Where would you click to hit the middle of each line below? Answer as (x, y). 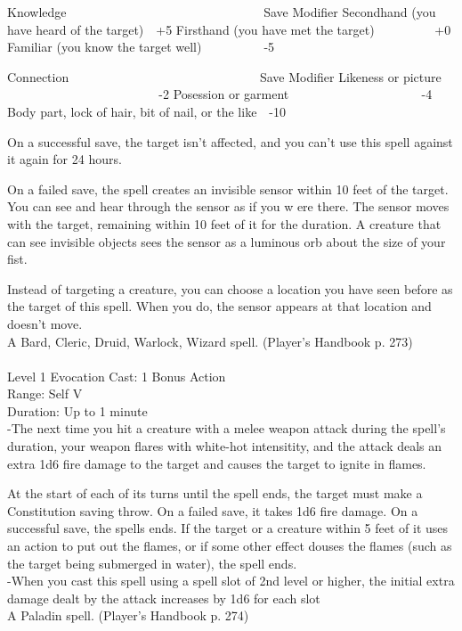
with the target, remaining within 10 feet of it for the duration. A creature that (224, 223)
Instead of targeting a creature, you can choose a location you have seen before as (230, 288)
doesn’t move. (45, 323)
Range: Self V (45, 393)
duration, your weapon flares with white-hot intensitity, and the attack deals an (225, 446)
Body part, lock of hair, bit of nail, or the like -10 (147, 111)
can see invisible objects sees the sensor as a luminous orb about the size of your (227, 241)
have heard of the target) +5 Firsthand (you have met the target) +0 (229, 29)
